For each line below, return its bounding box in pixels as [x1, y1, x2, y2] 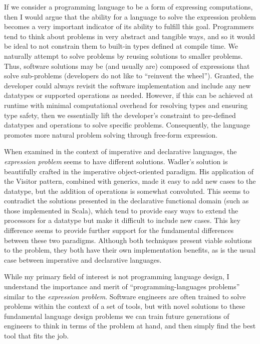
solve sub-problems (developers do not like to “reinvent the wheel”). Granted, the [4, 70, 254, 81]
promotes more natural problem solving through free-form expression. [4, 129, 218, 140]
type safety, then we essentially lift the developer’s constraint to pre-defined [4, 109, 236, 120]
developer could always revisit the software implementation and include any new [4, 80, 251, 90]
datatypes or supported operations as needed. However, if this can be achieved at [4, 90, 253, 100]
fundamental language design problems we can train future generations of [4, 310, 229, 321]
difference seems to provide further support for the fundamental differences [4, 225, 234, 236]
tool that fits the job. [4, 330, 69, 340]
